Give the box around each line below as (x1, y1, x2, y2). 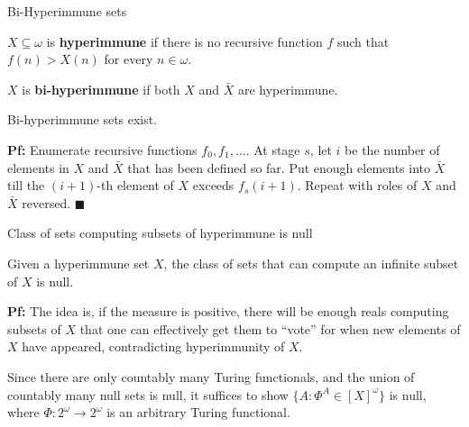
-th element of (97, 176, 174, 195)
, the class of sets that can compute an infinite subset (163, 253, 459, 272)
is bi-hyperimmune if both (22, 79, 180, 98)
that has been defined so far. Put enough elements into (127, 158, 431, 177)
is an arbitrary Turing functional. (106, 403, 290, 422)
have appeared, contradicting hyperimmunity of (22, 337, 285, 356)
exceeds (192, 176, 234, 195)
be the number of (345, 140, 440, 159)
